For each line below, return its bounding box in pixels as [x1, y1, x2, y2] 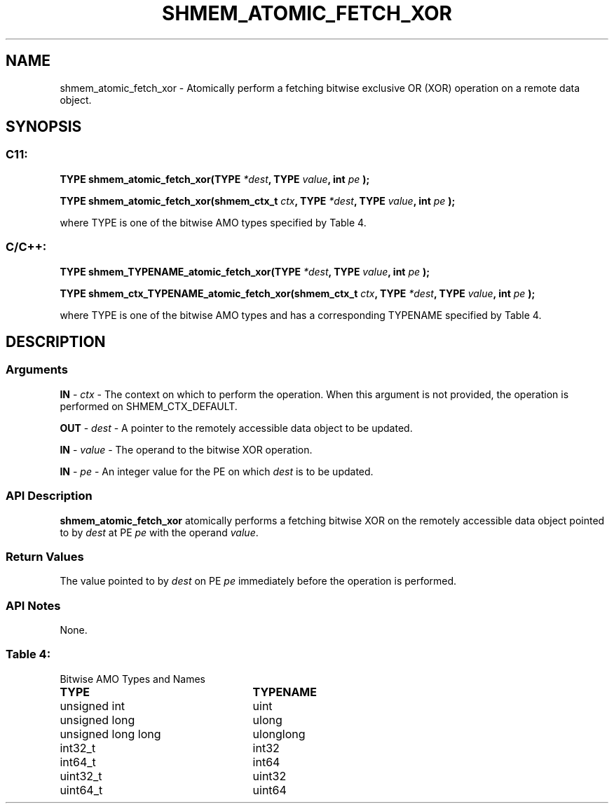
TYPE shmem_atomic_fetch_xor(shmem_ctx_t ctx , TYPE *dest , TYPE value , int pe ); [60, 194, 456, 207]
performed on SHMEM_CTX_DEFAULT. [60, 400, 238, 412]
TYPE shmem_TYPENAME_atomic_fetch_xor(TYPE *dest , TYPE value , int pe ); [60, 265, 430, 278]
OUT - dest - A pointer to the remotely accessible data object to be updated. [60, 421, 413, 434]
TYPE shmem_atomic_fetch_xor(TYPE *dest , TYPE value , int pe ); [60, 172, 370, 185]
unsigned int [60, 698, 125, 713]
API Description [6, 489, 93, 503]
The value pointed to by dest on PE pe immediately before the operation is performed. [60, 575, 457, 587]
